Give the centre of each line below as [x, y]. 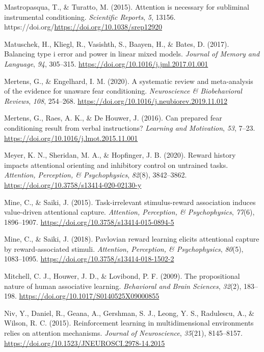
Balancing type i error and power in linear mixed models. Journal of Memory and [132, 54]
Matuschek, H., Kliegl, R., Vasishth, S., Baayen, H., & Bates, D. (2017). [117, 43]
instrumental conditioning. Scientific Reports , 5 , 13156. [90, 17]
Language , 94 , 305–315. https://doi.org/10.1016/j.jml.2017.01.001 [106, 63]
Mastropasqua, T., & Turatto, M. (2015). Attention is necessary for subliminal [127, 7]
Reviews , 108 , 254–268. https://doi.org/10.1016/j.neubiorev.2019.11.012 [116, 100]
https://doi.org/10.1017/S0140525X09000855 [89, 296]
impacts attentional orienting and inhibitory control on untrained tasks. [116, 165]
